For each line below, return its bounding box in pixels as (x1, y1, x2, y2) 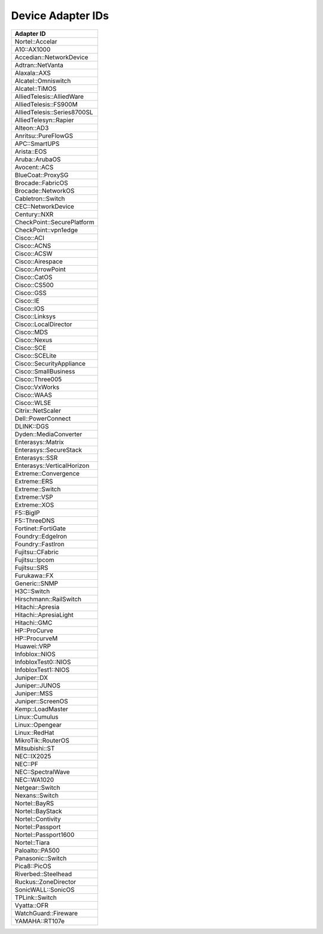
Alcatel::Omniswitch (14, 77, 71, 85)
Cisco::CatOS (14, 273, 53, 281)
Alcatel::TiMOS (14, 84, 57, 93)
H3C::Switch (14, 587, 50, 595)
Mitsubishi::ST (14, 744, 55, 752)
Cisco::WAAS (14, 391, 53, 399)
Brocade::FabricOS (14, 178, 68, 187)
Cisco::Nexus (14, 336, 53, 344)
